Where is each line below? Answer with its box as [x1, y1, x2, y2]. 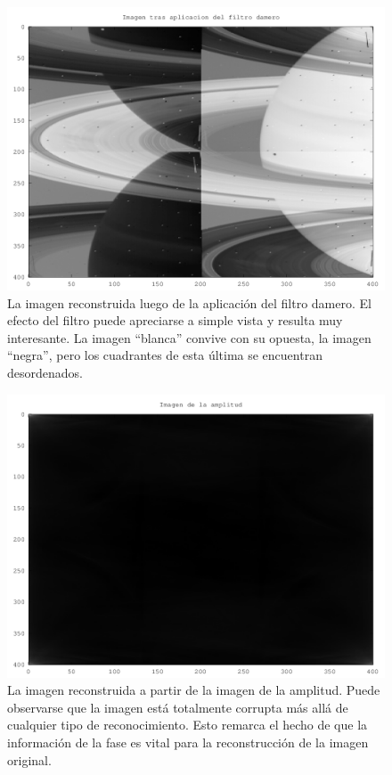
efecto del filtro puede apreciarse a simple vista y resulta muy [7, 311, 343, 330]
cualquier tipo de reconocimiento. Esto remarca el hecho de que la [7, 715, 368, 734]
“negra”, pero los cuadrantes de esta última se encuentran [7, 346, 323, 364]
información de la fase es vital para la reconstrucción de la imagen [7, 732, 369, 751]
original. [7, 750, 52, 769]
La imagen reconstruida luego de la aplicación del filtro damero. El [7, 293, 372, 312]
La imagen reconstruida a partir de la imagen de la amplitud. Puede [7, 681, 380, 699]
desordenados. [7, 363, 83, 381]
